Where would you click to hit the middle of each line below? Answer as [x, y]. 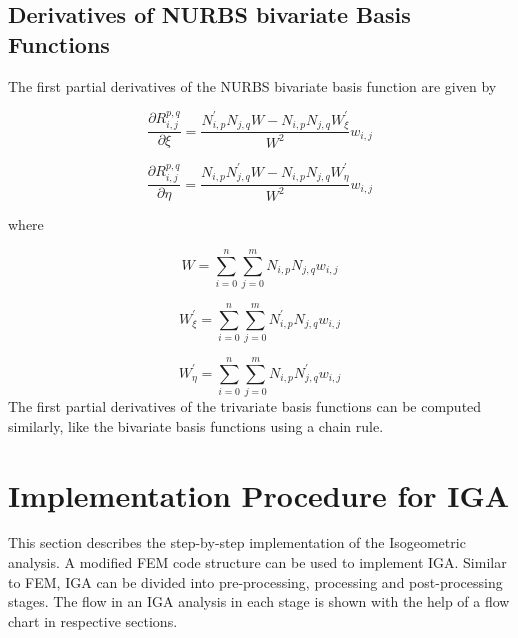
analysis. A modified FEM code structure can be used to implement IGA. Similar [257, 562]
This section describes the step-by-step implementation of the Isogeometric [237, 542]
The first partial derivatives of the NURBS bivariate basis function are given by [252, 85]
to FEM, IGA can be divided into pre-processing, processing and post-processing [255, 581]
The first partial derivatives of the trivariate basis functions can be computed [245, 406]
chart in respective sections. [93, 620]
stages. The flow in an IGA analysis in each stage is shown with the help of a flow [259, 601]
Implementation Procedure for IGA [259, 494]
